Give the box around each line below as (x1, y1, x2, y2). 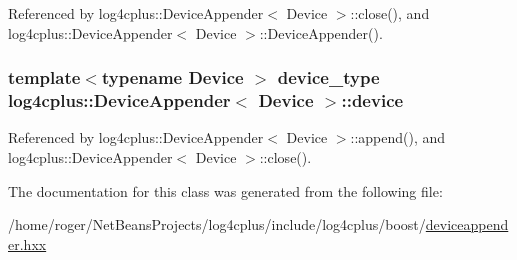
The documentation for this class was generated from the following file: (8, 180, 443, 201)
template (8, 65, 81, 90)
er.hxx (8, 233, 47, 254)
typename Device (101, 65, 244, 90)
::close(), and (350, 3, 430, 23)
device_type (277, 65, 380, 90)
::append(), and (350, 127, 446, 148)
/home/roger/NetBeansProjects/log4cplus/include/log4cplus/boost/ (8, 214, 426, 235)
